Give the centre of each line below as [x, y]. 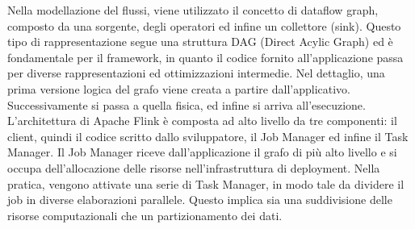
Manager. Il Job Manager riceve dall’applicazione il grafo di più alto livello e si [202, 152]
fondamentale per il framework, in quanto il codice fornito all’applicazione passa [205, 57]
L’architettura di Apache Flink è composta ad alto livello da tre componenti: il [202, 121]
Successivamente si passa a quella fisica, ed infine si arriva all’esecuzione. [187, 104]
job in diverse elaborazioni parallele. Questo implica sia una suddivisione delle [200, 200]
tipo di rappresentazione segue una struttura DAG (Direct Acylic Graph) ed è [200, 42]
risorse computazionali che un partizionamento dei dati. [145, 215]
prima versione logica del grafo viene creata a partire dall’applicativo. [179, 88]
